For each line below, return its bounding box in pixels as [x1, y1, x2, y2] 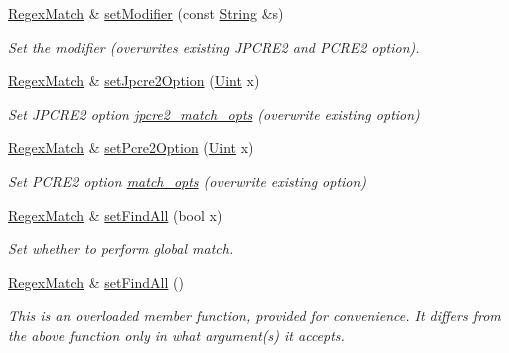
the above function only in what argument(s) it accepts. [8, 324, 345, 345]
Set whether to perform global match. [8, 238, 234, 259]
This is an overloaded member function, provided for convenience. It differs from [8, 305, 501, 326]
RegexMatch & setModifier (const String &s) [8, 3, 284, 23]
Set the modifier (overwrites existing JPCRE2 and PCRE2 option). [8, 36, 420, 57]
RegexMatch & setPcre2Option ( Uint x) [8, 137, 254, 158]
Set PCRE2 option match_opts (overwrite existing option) [8, 170, 367, 191]
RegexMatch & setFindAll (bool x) [8, 204, 223, 225]
